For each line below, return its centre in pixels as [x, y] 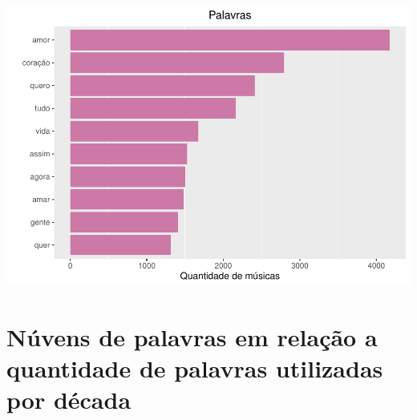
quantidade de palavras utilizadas [195, 367]
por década [69, 400]
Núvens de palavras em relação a [192, 336]
